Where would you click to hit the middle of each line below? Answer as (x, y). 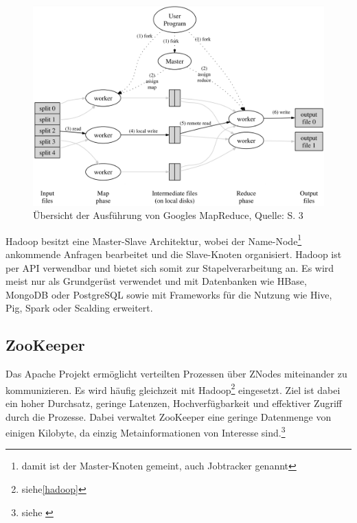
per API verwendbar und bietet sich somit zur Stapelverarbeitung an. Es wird (170, 267)
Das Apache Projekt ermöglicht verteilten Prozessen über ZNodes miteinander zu (176, 374)
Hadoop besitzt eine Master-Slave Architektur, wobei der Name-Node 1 (154, 240)
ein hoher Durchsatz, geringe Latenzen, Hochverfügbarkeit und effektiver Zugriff (174, 403)
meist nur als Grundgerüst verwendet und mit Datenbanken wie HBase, (156, 281)
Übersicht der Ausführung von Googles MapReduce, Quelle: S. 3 (168, 215)
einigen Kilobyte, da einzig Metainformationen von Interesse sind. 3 (146, 431)
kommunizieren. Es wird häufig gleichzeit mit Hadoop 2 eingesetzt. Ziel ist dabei (173, 388)
